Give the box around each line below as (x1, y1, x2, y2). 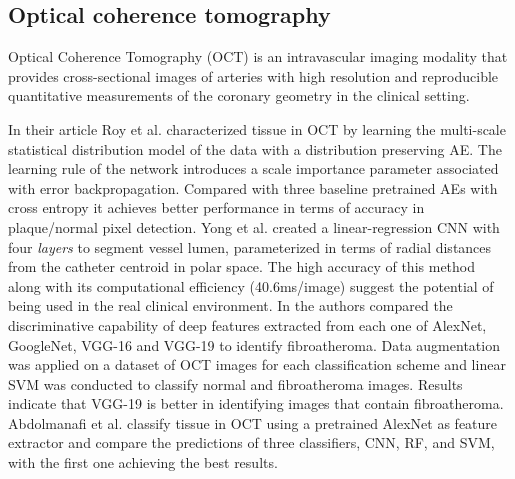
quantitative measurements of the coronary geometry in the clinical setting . (8, 85, 470, 106)
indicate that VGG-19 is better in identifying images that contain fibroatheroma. (8, 393, 504, 414)
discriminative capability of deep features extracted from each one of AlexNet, (8, 314, 487, 335)
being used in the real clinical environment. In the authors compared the (8, 295, 453, 316)
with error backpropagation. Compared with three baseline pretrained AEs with (8, 177, 498, 198)
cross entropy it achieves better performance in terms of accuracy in (8, 197, 425, 218)
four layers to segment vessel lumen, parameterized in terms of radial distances (8, 236, 492, 257)
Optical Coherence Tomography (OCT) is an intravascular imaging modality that (8, 46, 508, 67)
